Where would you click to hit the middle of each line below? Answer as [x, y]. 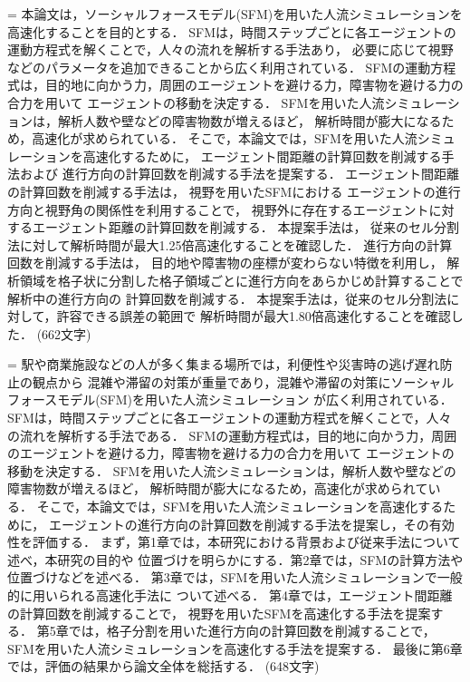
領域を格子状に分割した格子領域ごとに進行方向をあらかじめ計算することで [241, 280]
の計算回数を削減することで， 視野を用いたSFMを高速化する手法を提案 [219, 613]
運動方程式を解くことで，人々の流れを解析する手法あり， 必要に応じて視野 [230, 49]
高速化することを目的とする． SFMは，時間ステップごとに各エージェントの [232, 31]
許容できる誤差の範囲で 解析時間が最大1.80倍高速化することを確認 [254, 316]
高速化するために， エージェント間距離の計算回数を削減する [262, 156]
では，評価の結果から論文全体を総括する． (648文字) [163, 666]
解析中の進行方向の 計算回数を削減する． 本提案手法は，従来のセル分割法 [227, 298]
